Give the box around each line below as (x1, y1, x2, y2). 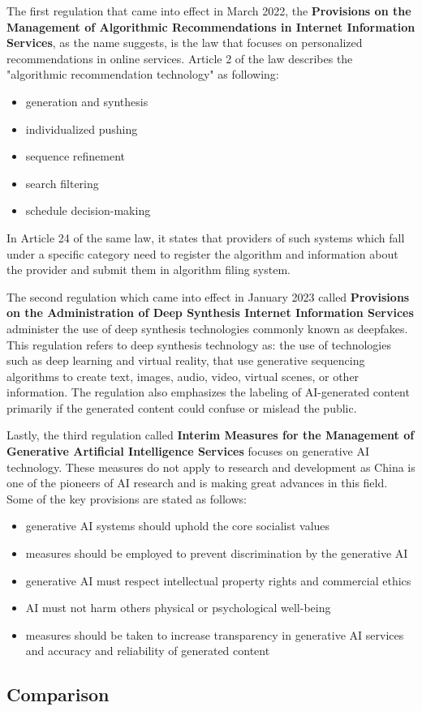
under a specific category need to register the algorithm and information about (6, 245, 398, 262)
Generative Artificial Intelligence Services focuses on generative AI (6, 443, 369, 460)
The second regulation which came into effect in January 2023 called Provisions (6, 288, 410, 305)
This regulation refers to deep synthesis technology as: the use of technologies (6, 336, 391, 353)
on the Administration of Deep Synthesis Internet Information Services (6, 304, 414, 321)
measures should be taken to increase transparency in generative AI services (25, 626, 404, 643)
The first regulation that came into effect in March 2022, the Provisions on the (6, 2, 411, 19)
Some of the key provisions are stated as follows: (6, 490, 247, 507)
